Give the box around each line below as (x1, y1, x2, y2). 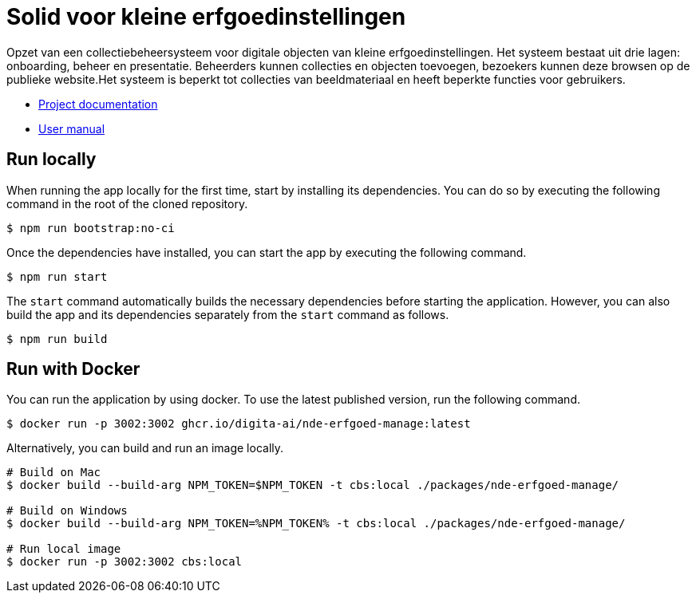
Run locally (6, 149, 97, 170)
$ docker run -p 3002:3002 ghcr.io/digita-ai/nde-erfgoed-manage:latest (6, 417, 471, 431)
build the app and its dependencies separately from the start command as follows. (6, 307, 449, 321)
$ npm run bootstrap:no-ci (6, 221, 175, 234)
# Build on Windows (6, 504, 128, 518)
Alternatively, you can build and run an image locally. (6, 441, 284, 455)
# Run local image (6, 542, 121, 556)
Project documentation (38, 97, 158, 111)
